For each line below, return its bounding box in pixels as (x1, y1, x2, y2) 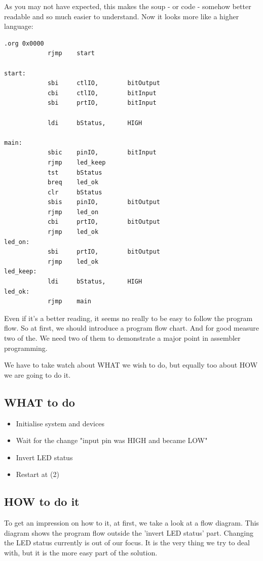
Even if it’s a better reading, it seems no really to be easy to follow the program (4, 312, 253, 323)
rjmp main (47, 298, 91, 305)
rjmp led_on (47, 208, 99, 216)
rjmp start (47, 50, 95, 57)
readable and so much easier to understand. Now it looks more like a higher (4, 11, 239, 21)
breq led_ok (47, 179, 99, 186)
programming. (4, 342, 48, 353)
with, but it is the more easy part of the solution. (4, 547, 158, 557)
